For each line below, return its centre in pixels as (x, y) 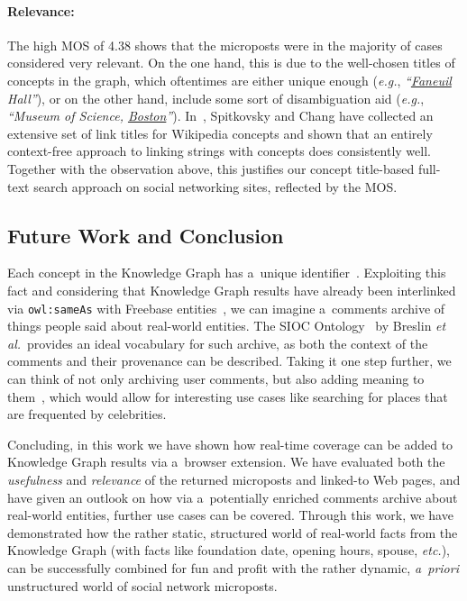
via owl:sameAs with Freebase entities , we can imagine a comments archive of (226, 308)
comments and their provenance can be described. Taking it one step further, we (229, 361)
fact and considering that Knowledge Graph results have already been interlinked (232, 290)
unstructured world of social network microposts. (142, 585)
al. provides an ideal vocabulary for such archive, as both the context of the (218, 343)
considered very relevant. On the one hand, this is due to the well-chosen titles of (231, 63)
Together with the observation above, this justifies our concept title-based (211, 168)
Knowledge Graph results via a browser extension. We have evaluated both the (226, 462)
